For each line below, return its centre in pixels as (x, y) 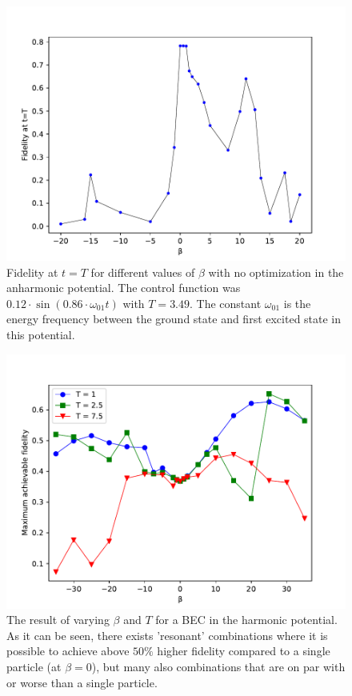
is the (297, 303)
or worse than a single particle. (82, 682)
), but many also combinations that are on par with (218, 666)
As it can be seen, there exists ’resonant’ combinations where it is (167, 635)
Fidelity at (32, 272)
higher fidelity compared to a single (244, 651)
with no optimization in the (276, 272)
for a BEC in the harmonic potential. (246, 620)
